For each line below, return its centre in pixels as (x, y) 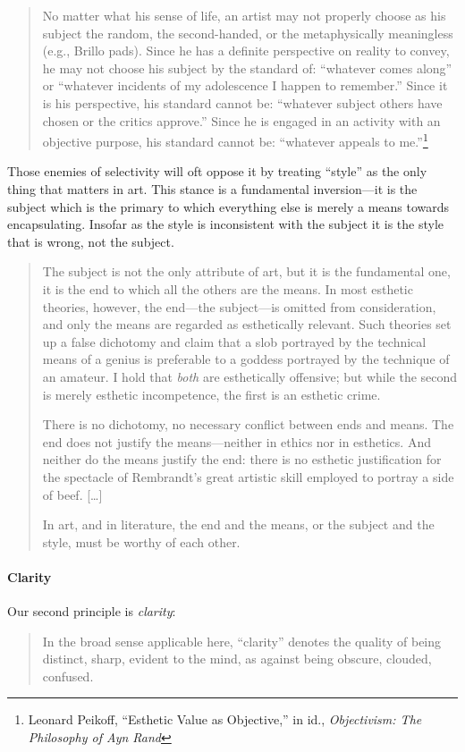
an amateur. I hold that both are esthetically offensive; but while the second (250, 376)
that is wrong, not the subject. (91, 241)
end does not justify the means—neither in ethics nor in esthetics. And (237, 441)
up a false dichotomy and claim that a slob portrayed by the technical (234, 341)
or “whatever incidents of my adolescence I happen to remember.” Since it (245, 85)
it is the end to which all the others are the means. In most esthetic (228, 288)
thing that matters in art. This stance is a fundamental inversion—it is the (212, 189)
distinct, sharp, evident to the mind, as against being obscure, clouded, (237, 659)
